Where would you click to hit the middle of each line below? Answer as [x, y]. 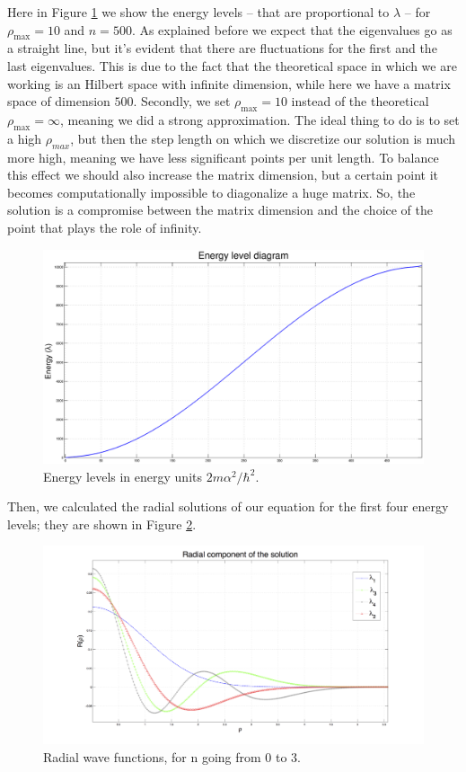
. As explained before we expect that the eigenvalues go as [292, 29]
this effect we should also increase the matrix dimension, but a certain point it [223, 175]
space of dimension [59, 101]
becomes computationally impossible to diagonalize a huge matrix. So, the [211, 192]
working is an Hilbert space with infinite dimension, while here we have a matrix [229, 83]
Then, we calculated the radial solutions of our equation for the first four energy [228, 506]
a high [25, 138]
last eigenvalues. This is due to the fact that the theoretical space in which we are [232, 65]
